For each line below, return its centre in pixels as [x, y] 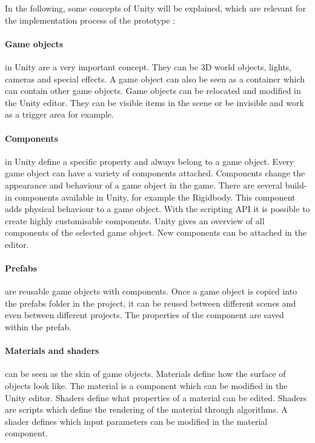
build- [296, 185]
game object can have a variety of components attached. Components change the [155, 173]
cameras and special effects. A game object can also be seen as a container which [155, 78]
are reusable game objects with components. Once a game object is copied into [151, 291]
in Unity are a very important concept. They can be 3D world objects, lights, [148, 66]
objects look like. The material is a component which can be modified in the [146, 386]
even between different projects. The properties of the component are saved [144, 315]
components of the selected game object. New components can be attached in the [156, 232]
